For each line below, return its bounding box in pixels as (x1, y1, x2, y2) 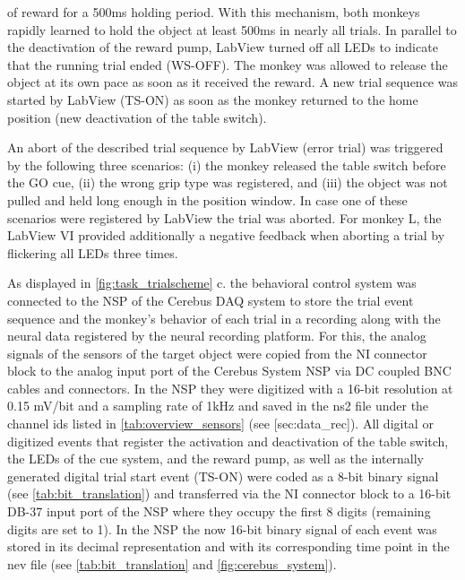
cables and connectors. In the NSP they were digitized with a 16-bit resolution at (7, 378, 453, 397)
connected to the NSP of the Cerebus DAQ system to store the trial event (7, 290, 414, 309)
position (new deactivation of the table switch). (7, 108, 267, 126)
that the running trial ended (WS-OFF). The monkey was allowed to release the (7, 55, 448, 74)
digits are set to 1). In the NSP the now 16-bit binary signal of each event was (7, 519, 437, 538)
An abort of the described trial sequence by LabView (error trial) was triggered (7, 138, 443, 157)
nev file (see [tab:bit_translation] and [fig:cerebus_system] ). (7, 554, 337, 573)
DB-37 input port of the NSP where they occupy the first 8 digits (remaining (7, 502, 431, 521)
